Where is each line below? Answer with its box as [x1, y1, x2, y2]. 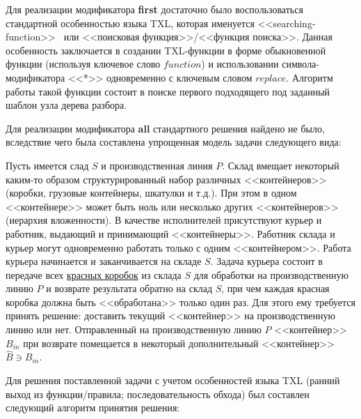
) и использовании [201, 56, 279, 71]
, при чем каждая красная [221, 281, 330, 296]
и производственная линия [101, 158, 213, 172]
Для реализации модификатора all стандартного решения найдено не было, [6, 121, 325, 135]
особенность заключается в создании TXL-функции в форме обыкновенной [6, 43, 326, 57]
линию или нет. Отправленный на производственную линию [6, 322, 262, 337]
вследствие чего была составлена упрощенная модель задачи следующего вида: [6, 135, 342, 149]
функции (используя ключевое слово [6, 56, 161, 71]
